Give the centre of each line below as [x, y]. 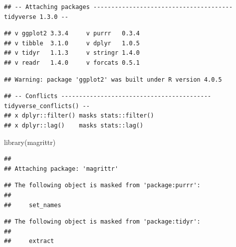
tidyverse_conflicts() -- [47, 106]
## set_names [33, 205]
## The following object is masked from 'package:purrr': [102, 185]
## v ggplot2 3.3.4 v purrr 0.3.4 [72, 34]
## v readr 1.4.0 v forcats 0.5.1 [72, 62]
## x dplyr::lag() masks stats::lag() [74, 125]
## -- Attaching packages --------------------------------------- [118, 7]
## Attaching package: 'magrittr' [61, 169]
